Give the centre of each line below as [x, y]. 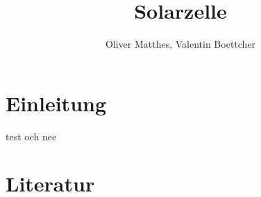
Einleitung [56, 103]
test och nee [31, 136]
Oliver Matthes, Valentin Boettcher [180, 44]
